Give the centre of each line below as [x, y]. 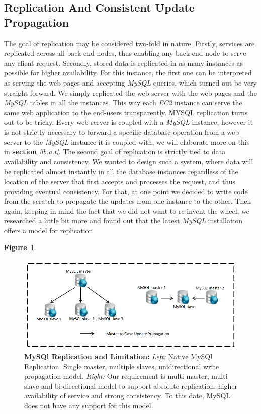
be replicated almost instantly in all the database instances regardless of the [121, 171]
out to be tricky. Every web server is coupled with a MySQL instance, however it [128, 122]
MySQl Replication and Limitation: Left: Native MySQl [118, 356]
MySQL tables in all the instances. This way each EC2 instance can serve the [123, 102]
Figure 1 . [20, 247]
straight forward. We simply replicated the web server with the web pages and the [130, 92]
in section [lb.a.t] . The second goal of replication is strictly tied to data [115, 152]
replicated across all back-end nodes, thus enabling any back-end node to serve [125, 53]
